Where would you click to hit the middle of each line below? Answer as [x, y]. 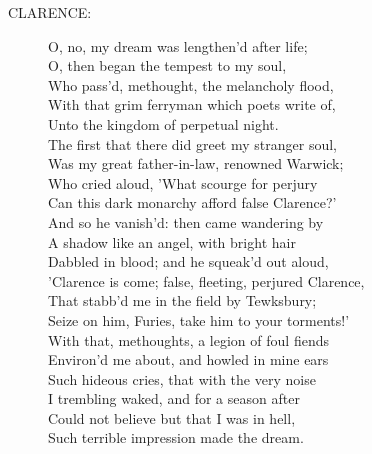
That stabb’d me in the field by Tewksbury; [182, 300]
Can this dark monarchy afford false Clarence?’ [192, 202]
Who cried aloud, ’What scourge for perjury [183, 182]
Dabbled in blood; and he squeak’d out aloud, [188, 261]
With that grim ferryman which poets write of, [192, 104]
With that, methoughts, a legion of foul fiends [188, 339]
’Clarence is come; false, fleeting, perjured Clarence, [206, 280]
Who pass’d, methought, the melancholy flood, [191, 84]
